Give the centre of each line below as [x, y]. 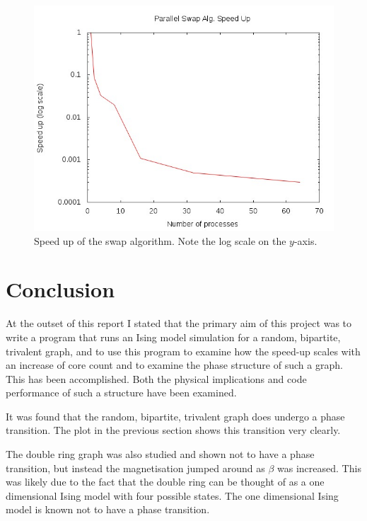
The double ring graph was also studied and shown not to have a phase [160, 454]
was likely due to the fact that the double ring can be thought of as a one [165, 482]
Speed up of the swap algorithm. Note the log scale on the [160, 240]
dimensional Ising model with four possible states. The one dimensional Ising [172, 495]
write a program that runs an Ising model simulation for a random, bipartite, [173, 337]
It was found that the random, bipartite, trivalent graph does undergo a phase [175, 416]
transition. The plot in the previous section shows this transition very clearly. [173, 430]
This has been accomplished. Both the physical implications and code [156, 378]
